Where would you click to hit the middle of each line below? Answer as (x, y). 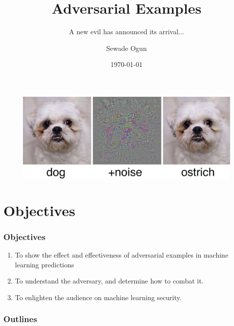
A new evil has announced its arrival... (127, 32)
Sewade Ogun (127, 48)
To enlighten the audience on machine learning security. (98, 297)
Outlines (20, 319)
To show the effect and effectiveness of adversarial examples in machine (122, 255)
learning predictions (44, 264)
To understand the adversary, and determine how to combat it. (109, 281)
